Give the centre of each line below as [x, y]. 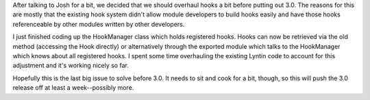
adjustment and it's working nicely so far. [71, 66]
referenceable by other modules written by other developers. [99, 24]
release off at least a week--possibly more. [73, 88]
